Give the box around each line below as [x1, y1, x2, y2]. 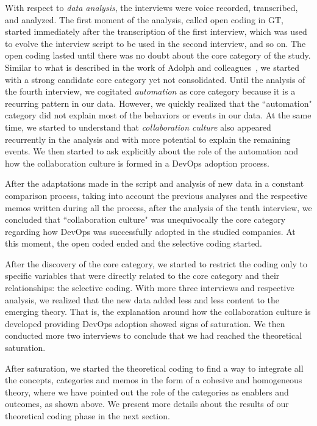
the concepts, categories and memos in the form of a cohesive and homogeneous [5, 374, 302, 386]
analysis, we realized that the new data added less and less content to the [5, 293, 280, 306]
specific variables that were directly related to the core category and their [5, 269, 280, 282]
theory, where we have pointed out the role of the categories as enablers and [5, 385, 289, 398]
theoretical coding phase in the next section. [5, 410, 170, 422]
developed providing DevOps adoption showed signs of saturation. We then [5, 317, 285, 330]
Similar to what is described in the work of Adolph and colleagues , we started [5, 60, 300, 73]
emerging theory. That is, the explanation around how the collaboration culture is [5, 305, 311, 318]
